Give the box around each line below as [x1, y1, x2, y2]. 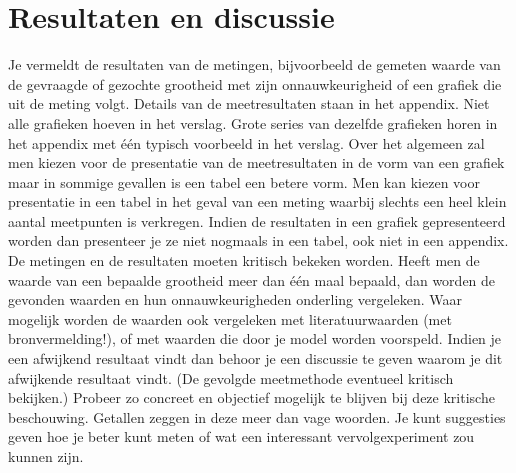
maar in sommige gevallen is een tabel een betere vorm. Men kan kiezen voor [8, 171, 480, 192]
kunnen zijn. [8, 446, 84, 466]
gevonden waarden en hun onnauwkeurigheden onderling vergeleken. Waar [8, 289, 463, 310]
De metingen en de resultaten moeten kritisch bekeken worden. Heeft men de [8, 250, 480, 271]
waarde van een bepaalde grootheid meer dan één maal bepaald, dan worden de [8, 269, 496, 290]
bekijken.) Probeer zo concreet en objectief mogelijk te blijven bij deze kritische [8, 387, 495, 408]
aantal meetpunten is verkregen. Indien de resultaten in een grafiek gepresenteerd [8, 210, 506, 231]
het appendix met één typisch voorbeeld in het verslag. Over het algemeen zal [8, 132, 485, 153]
